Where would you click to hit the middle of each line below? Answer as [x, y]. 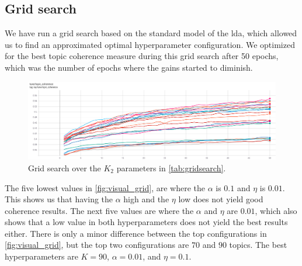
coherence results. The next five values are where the [99, 210]
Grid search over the [65, 167]
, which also [276, 210]
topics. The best [258, 245]
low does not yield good [221, 199]
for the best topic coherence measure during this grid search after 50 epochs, [142, 56]
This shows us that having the [59, 199]
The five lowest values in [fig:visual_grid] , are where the [105, 187]
